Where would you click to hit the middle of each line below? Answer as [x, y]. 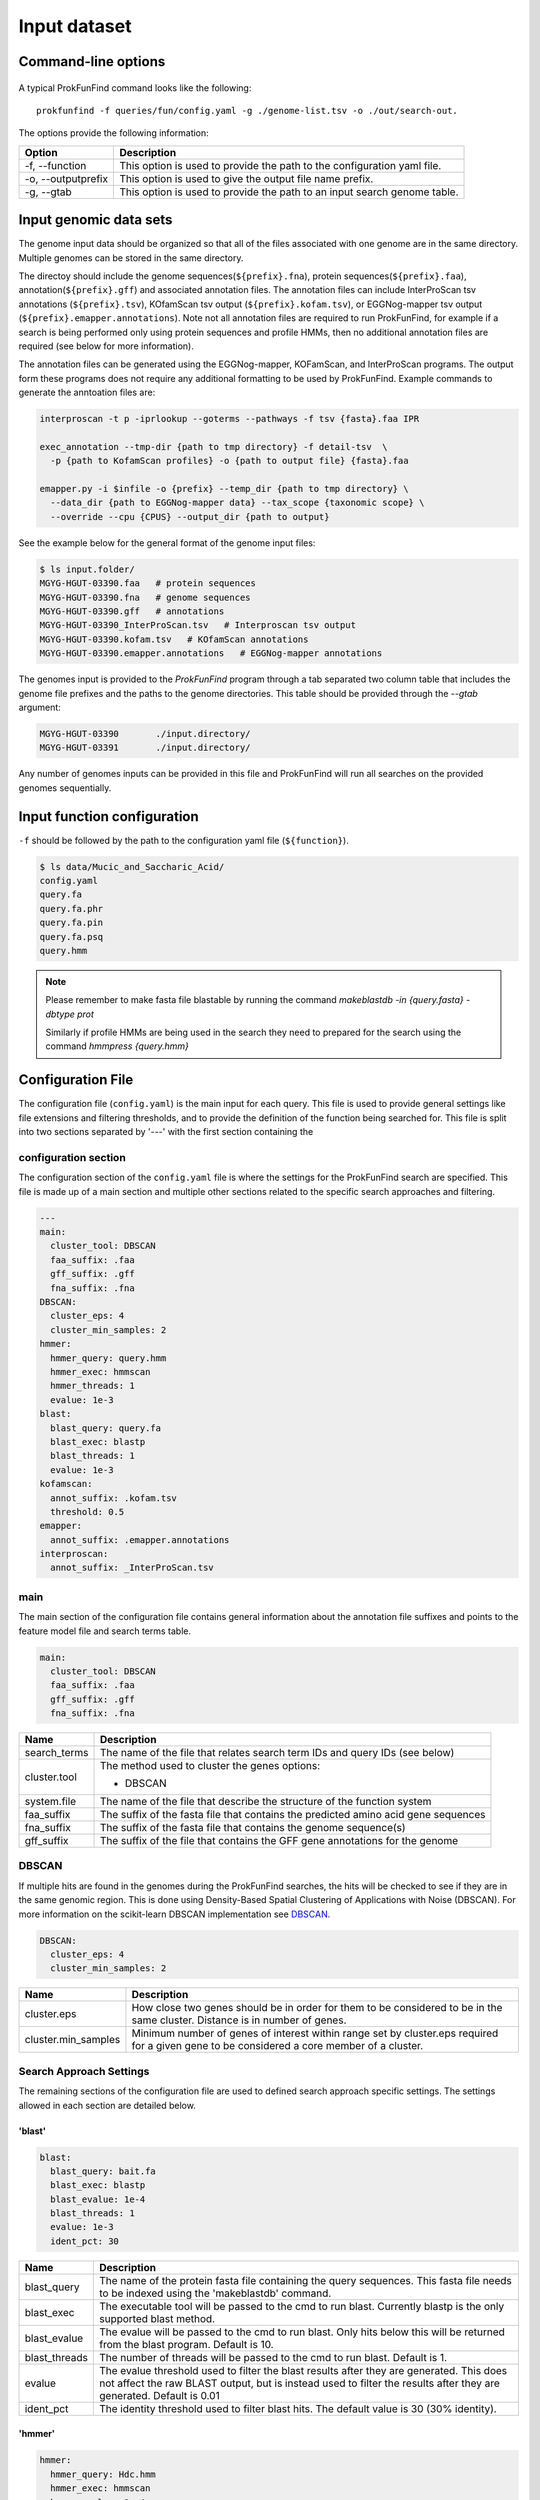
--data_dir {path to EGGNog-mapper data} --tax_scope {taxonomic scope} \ [237, 503]
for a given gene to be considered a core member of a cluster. [277, 2046]
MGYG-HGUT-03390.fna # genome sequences [145, 597]
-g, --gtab [48, 192]
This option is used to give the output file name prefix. [246, 178]
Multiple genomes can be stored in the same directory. [131, 257]
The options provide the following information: [113, 133]
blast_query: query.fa [106, 1428]
